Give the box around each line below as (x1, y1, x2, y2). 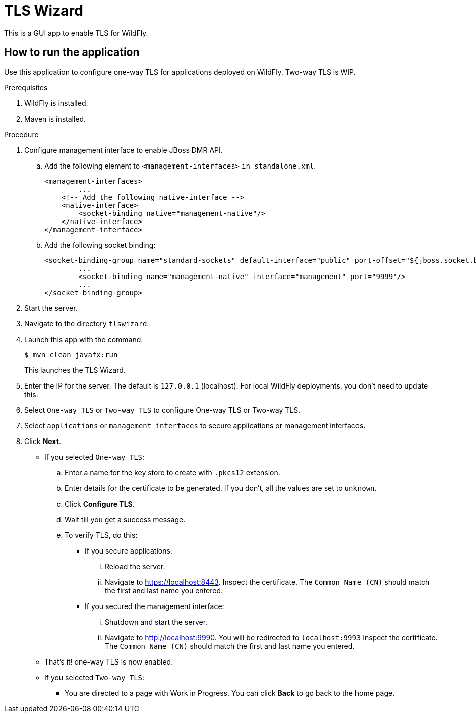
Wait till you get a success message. (65, 515, 186, 524)
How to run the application (4, 46, 140, 59)
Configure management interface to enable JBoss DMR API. (24, 145, 223, 154)
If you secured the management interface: (85, 601, 224, 611)
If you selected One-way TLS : (44, 452, 145, 461)
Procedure (4, 130, 39, 139)
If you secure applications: (85, 546, 172, 555)
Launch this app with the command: (24, 335, 143, 344)
